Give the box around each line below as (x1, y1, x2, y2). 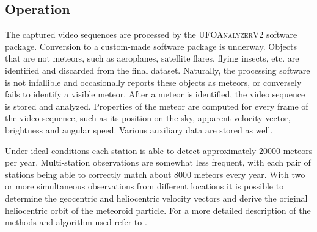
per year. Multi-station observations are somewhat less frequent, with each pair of (5, 156, 311, 169)
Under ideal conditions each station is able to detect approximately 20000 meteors (5, 144, 313, 156)
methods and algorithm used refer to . (5, 216, 147, 228)
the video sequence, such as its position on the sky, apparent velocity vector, (5, 111, 291, 124)
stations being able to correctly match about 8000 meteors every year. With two (5, 167, 305, 180)
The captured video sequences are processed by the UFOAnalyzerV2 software (5, 28, 297, 41)
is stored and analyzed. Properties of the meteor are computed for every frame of (5, 99, 308, 112)
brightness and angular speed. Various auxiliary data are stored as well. (5, 123, 273, 136)
